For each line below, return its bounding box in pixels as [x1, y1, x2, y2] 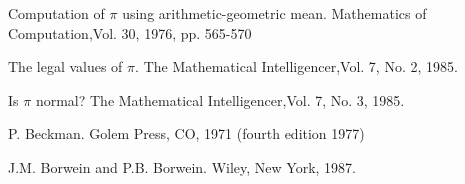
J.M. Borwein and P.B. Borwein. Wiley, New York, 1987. [8, 156, 357, 177]
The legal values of [8, 56, 123, 77]
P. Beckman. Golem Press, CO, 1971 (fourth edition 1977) [8, 123, 365, 144]
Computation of [8, 3, 105, 23]
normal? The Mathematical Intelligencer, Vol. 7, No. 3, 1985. [35, 89, 405, 110]
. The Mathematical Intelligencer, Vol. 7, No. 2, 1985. [135, 56, 458, 77]
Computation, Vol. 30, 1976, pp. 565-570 [8, 22, 252, 43]
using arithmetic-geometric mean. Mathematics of [122, 3, 427, 23]
